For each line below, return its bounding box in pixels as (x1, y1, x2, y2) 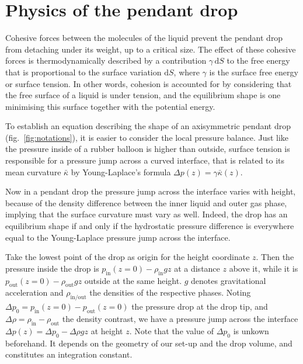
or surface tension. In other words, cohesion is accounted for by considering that (5, 77, 292, 89)
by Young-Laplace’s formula (71, 165, 171, 178)
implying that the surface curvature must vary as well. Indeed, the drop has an (5, 208, 288, 220)
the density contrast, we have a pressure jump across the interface (62, 313, 298, 324)
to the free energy (227, 54, 290, 67)
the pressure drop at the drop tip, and (131, 300, 268, 313)
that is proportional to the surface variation (5, 65, 162, 78)
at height (90, 324, 123, 337)
